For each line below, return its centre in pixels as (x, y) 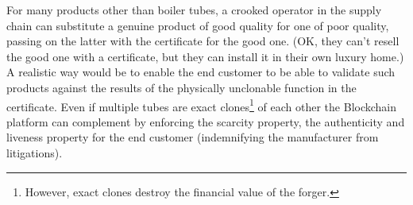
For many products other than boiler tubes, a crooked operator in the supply (194, 10)
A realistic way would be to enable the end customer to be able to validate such (201, 72)
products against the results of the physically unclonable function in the (181, 87)
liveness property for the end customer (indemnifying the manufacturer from (193, 137)
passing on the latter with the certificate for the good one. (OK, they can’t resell (203, 41)
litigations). (35, 153)
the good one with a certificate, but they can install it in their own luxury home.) (205, 56)
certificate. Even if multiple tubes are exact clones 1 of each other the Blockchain (202, 105)
